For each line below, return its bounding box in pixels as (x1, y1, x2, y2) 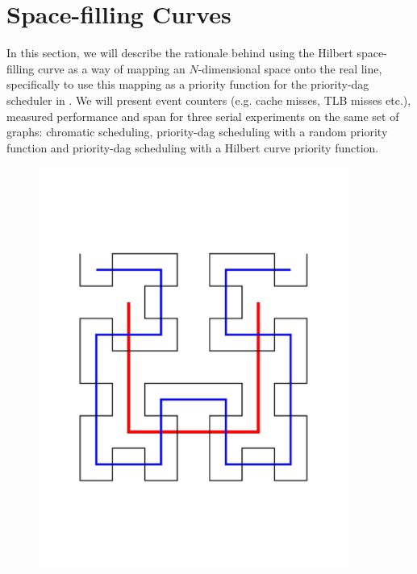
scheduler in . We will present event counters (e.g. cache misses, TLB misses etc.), (6, 91, 411, 108)
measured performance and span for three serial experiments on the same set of (6, 107, 399, 124)
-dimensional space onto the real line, (198, 60, 382, 77)
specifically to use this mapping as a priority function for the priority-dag (6, 76, 369, 93)
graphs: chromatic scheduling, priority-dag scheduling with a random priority (6, 123, 388, 140)
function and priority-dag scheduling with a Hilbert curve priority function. (6, 139, 379, 156)
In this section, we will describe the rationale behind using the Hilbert (6, 44, 353, 61)
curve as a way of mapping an (37, 60, 186, 77)
